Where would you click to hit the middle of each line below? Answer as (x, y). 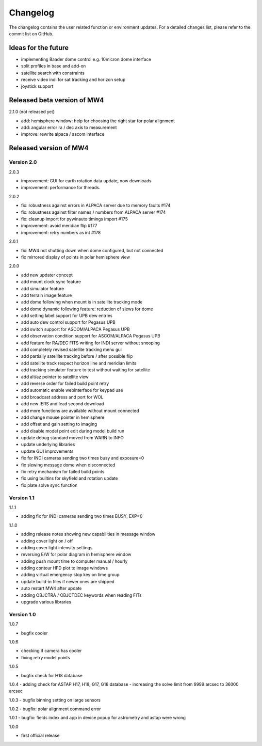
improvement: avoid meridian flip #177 (59, 226)
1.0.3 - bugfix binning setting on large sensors (55, 700)
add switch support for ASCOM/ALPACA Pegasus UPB (75, 329)
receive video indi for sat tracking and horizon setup (73, 79)
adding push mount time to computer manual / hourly (74, 561)
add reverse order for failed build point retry (65, 383)
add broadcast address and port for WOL (62, 397)
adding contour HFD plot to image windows (65, 568)
